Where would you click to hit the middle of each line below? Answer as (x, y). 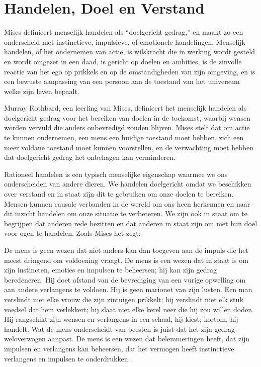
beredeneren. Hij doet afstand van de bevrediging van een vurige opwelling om (125, 279)
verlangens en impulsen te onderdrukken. (67, 358)
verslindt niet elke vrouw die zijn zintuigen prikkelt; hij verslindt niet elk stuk (124, 299)
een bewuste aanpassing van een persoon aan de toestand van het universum (122, 81)
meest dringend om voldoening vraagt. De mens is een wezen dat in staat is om (126, 260)
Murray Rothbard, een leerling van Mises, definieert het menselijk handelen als (125, 108)
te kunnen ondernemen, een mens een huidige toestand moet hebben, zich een (124, 137)
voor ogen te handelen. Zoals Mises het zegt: (72, 233)
